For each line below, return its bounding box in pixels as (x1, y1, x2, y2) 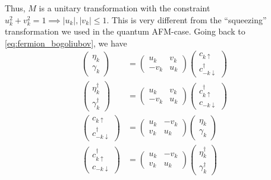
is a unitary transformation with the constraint (39, 2, 210, 14)
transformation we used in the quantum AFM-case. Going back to (5, 25, 245, 38)
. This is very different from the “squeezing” (106, 13, 267, 26)
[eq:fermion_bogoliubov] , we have (5, 36, 127, 49)
